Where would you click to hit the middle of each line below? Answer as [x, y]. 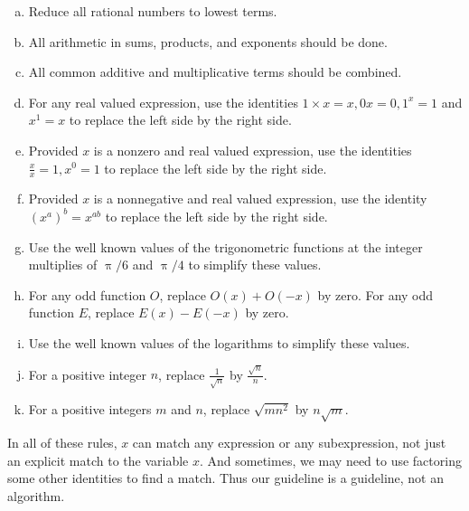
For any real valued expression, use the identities [163, 102]
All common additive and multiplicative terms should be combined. [215, 72]
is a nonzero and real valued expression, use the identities [253, 150]
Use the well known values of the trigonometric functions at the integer [225, 246]
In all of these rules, [62, 442]
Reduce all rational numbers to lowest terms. [153, 11]
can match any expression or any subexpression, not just [289, 442]
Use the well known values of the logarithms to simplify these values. [219, 342]
